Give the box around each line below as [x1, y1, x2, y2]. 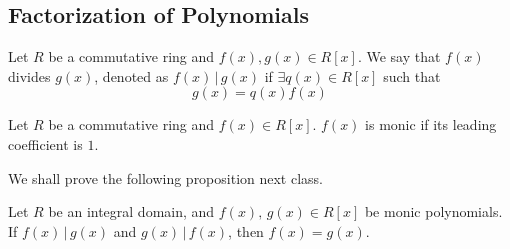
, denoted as [94, 65, 169, 86]
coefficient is [8, 133, 83, 154]
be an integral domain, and [48, 201, 215, 222]
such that [383, 65, 441, 86]
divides [8, 65, 51, 86]
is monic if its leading [365, 114, 497, 135]
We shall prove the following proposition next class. [8, 167, 324, 188]
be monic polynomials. [364, 201, 503, 222]
